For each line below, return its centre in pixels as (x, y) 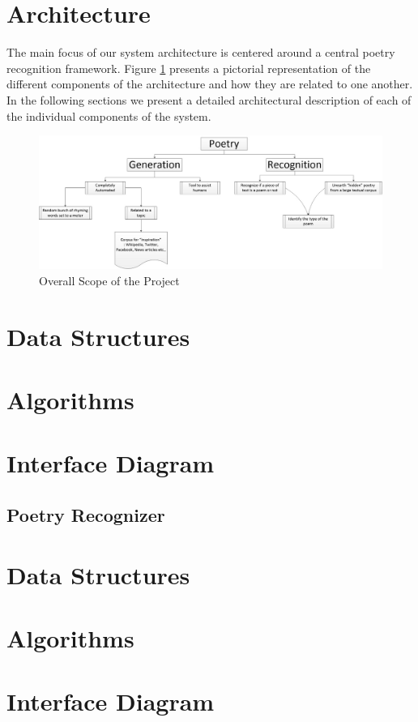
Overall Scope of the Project (109, 280)
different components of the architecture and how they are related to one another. (210, 84)
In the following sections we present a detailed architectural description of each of (209, 99)
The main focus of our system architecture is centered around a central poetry (201, 52)
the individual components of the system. (109, 115)
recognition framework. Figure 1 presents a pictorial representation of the (189, 68)
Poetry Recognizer (86, 515)
